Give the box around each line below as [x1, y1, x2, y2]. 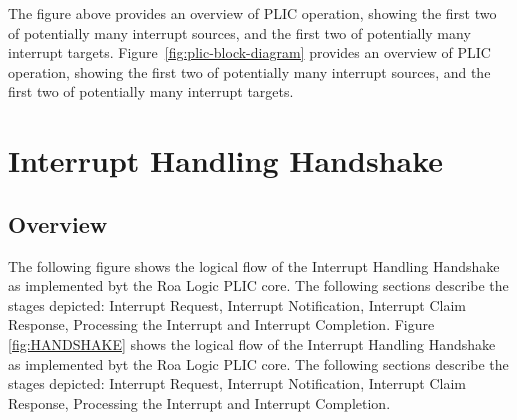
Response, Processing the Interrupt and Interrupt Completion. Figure [8, 314, 435, 335]
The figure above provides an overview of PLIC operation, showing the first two [8, 3, 497, 23]
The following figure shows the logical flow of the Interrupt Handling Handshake [8, 255, 500, 276]
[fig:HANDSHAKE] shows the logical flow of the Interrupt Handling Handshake [8, 333, 496, 354]
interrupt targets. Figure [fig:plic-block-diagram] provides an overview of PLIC [8, 42, 491, 63]
